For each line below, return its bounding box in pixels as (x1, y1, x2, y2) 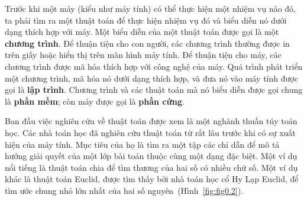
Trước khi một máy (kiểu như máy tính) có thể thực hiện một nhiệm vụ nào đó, (5, 2, 296, 14)
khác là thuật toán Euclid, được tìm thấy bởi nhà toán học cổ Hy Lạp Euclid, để (5, 173, 299, 185)
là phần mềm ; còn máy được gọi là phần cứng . (5, 95, 185, 107)
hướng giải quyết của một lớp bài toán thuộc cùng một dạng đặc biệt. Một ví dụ (5, 150, 298, 162)
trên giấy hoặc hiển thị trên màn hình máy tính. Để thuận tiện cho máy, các (5, 48, 282, 61)
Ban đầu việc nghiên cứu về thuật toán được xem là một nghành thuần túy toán (5, 115, 298, 127)
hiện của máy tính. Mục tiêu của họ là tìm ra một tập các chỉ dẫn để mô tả (5, 138, 280, 150)
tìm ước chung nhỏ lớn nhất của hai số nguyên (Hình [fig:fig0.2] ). (5, 184, 244, 196)
